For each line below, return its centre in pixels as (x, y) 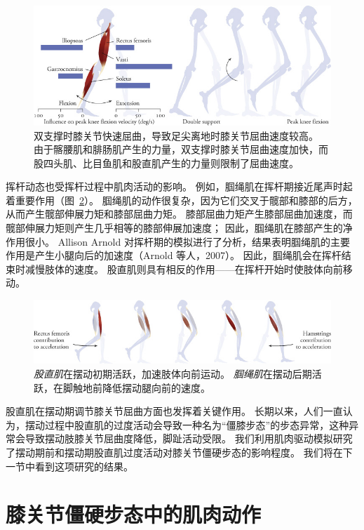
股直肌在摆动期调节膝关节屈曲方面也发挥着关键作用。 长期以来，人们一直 (174, 411)
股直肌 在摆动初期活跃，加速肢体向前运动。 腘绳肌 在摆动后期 (173, 374)
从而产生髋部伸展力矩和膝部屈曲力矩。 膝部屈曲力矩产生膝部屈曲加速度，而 (179, 214)
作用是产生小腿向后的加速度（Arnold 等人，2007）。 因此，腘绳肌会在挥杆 (174, 255)
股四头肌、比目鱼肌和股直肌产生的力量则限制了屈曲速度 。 (166, 163)
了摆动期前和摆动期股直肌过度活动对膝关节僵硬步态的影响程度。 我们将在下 (179, 452)
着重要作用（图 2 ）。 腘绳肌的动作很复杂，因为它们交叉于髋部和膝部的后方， (182, 200)
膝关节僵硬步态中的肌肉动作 (134, 514)
